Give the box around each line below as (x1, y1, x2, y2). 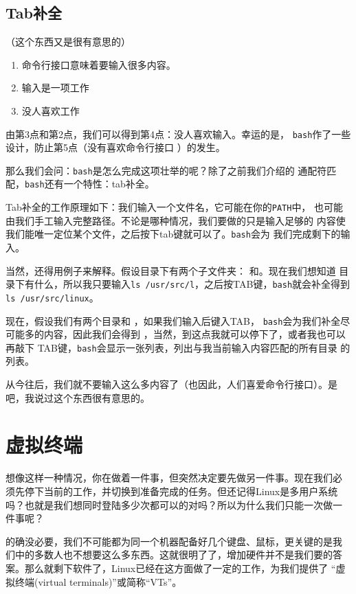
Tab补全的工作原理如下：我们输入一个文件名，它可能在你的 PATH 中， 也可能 (5, 200, 344, 214)
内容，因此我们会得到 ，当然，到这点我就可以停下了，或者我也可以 (43, 327, 346, 341)
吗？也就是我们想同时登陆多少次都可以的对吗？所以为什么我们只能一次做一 (5, 497, 342, 512)
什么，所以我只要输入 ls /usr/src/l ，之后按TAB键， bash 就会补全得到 (34, 277, 351, 291)
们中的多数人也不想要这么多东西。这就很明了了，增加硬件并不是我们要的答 (5, 547, 342, 562)
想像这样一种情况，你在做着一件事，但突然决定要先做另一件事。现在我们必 (5, 470, 342, 485)
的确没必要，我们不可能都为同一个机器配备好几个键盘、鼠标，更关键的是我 (5, 534, 342, 548)
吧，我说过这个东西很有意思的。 (5, 390, 150, 404)
